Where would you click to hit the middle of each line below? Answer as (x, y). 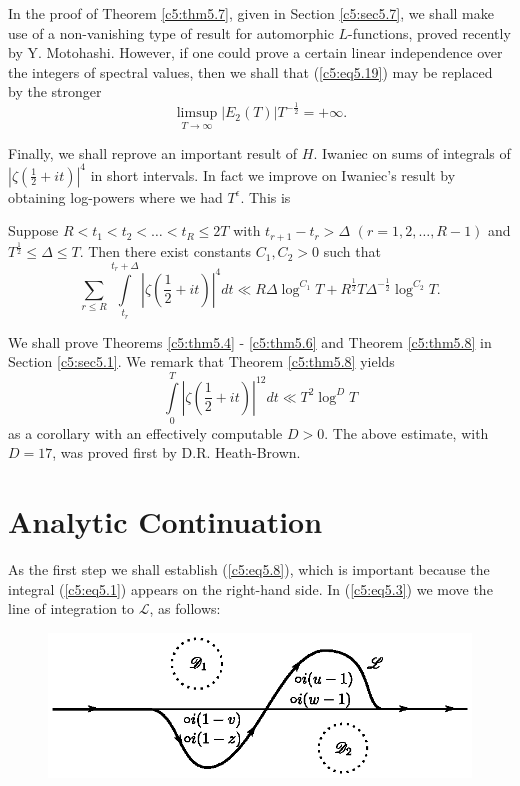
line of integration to (71, 608)
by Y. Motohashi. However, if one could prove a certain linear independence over (255, 52)
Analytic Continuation (165, 521)
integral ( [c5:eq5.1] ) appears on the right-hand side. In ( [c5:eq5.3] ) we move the (250, 588)
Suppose (33, 230)
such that (352, 251)
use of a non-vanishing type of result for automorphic (171, 32)
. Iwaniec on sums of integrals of (412, 152)
